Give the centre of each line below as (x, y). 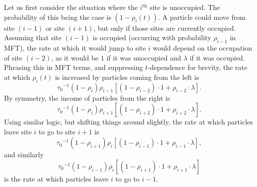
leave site (18, 131)
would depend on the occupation (203, 47)
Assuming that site (33, 37)
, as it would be (75, 57)
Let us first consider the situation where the (71, 7)
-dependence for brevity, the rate (198, 67)
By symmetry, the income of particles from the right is (87, 97)
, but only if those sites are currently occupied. (165, 28)
